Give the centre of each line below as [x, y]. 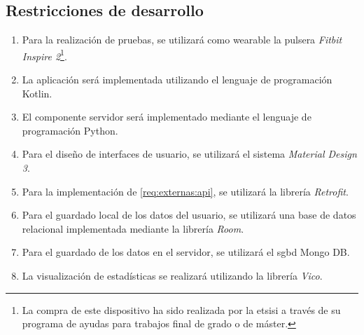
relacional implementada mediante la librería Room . [133, 228]
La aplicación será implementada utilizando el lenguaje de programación [177, 80]
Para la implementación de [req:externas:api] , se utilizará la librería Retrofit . [185, 191]
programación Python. [70, 130]
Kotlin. [37, 93]
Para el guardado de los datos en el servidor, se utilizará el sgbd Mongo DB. [186, 252]
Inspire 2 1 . [44, 55]
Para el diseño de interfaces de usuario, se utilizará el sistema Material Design [189, 154]
